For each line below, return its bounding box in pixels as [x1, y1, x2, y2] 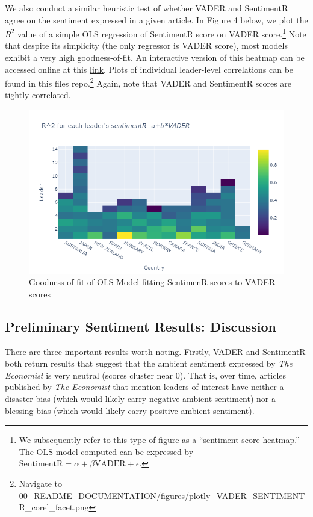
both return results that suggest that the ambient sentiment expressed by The [5, 357, 293, 370]
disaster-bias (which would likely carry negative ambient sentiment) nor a [5, 392, 276, 404]
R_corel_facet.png [19, 501, 89, 513]
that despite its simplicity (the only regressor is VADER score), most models [5, 39, 288, 52]
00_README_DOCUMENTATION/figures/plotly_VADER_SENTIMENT [19, 489, 305, 501]
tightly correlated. [5, 88, 71, 101]
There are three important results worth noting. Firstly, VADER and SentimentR [5, 345, 306, 358]
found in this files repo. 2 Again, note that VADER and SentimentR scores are [5, 75, 292, 89]
